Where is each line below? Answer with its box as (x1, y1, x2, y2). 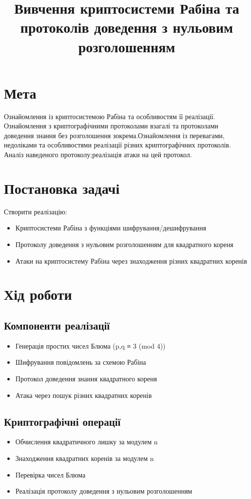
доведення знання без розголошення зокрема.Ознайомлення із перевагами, (4, 130, 225, 140)
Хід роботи (4, 284, 72, 304)
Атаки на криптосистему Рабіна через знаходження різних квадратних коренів (15, 255, 247, 266)
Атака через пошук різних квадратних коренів (15, 390, 152, 400)
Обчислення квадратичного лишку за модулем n (15, 437, 158, 447)
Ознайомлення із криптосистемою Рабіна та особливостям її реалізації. (4, 111, 215, 121)
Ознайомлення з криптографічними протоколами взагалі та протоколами (4, 121, 218, 131)
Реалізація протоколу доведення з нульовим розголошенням (15, 486, 193, 496)
